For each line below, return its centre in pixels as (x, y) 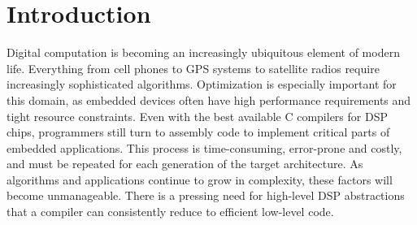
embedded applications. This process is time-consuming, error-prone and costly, (204, 147)
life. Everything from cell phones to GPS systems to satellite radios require (193, 68)
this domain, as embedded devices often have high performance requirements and (209, 100)
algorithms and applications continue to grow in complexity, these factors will (200, 179)
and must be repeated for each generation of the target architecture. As (185, 164)
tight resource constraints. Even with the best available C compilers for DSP (197, 116)
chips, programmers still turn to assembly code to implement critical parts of (198, 132)
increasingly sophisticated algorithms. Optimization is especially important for (202, 84)
